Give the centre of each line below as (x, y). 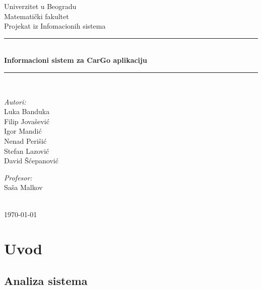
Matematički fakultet (37, 16)
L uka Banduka (27, 111)
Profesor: (18, 177)
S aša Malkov (23, 187)
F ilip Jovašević (27, 121)
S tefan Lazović (27, 151)
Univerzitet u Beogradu (40, 6)
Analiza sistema (46, 280)
